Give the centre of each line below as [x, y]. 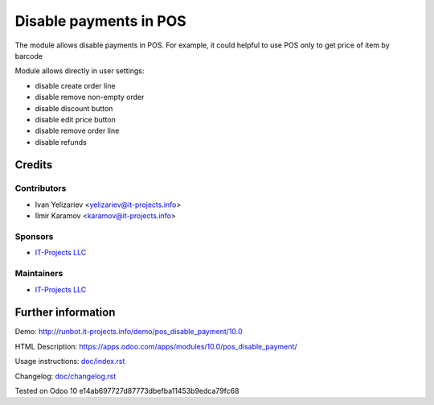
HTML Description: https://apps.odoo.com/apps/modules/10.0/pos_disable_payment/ [156, 346]
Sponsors [34, 236]
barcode [29, 56]
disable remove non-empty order [90, 97]
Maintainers [39, 274]
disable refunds [61, 142]
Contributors [41, 188]
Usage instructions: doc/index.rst [70, 362]
